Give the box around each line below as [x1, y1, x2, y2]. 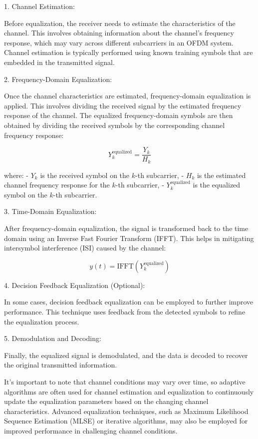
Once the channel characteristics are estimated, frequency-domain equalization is [4, 90, 251, 101]
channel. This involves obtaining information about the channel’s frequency [4, 27, 234, 38]
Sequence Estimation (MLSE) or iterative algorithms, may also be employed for [4, 415, 248, 426]
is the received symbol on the [40, 169, 130, 180]
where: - [4, 169, 29, 180]
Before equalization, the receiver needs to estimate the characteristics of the [4, 17, 236, 28]
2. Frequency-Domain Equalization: [4, 73, 112, 84]
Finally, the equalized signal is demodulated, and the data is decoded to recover [4, 349, 248, 360]
